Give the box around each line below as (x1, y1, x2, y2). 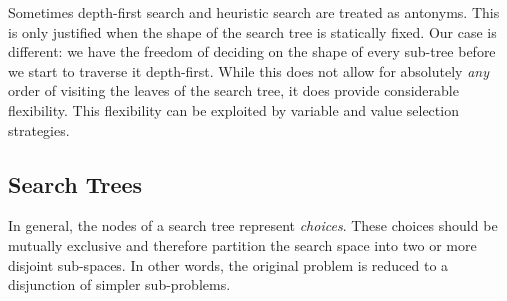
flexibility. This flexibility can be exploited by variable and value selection (8, 99, 459, 120)
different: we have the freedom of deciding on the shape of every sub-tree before (8, 41, 496, 62)
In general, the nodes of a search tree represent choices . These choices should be (8, 215, 498, 236)
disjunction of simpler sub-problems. (8, 274, 231, 295)
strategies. (8, 119, 70, 140)
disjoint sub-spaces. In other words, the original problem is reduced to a (8, 254, 449, 275)
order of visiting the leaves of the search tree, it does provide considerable (8, 80, 459, 101)
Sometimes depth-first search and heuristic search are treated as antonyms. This (8, 2, 500, 22)
